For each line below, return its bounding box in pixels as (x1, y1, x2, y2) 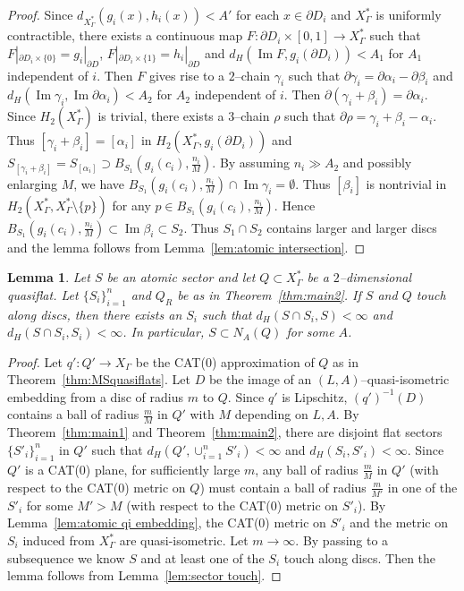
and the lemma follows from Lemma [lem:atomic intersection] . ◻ (7, 237, 366, 256)
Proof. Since (7, 5, 73, 23)
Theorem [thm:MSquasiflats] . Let (7, 370, 190, 389)
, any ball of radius (255, 459, 359, 478)
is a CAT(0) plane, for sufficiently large (25, 459, 240, 478)
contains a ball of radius (7, 405, 139, 424)
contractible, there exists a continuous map (7, 26, 243, 45)
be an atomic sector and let (106, 268, 256, 287)
